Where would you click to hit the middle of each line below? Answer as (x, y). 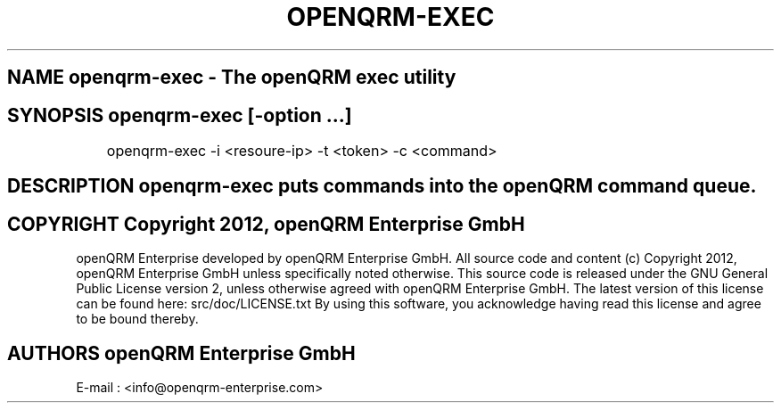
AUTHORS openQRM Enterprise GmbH (181, 353)
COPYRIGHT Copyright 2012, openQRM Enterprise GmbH (266, 224)
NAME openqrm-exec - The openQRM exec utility (232, 78)
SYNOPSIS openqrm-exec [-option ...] (180, 115)
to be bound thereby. (137, 319)
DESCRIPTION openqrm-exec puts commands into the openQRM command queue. (382, 186)
